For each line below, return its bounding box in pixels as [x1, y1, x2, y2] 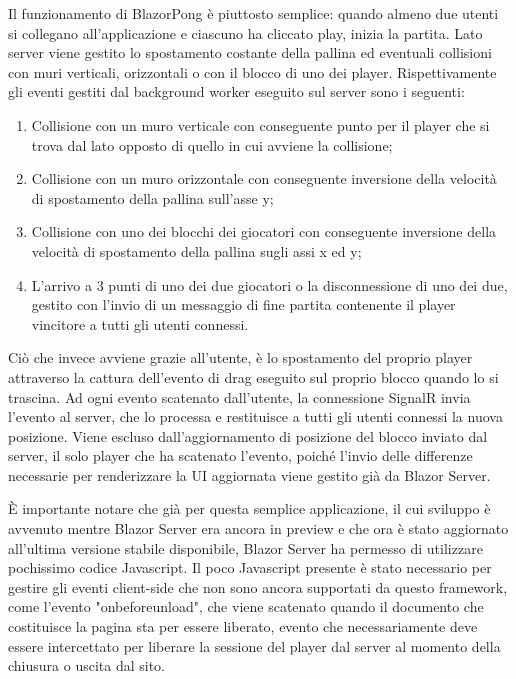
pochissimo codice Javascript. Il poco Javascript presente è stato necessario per [8, 557, 492, 578]
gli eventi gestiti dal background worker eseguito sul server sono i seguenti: [8, 81, 465, 102]
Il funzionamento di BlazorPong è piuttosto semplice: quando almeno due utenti [8, 3, 499, 23]
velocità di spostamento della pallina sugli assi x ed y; [31, 240, 362, 261]
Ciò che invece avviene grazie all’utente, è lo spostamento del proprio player [8, 347, 473, 368]
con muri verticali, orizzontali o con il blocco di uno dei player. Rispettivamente [8, 61, 497, 82]
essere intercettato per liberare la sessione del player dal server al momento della [8, 635, 501, 656]
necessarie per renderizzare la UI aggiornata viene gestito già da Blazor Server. [8, 464, 491, 485]
